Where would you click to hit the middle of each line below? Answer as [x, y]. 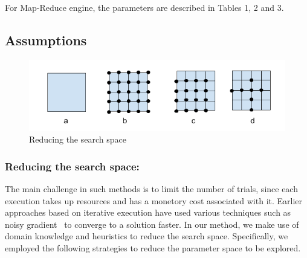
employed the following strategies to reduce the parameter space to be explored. [153, 248]
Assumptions [46, 40]
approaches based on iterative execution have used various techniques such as [148, 212]
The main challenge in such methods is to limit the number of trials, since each [151, 189]
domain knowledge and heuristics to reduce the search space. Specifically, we [147, 236]
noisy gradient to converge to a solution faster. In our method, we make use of [152, 224]
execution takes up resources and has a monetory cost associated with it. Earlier [154, 200]
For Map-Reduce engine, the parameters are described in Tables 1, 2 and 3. [144, 7]
